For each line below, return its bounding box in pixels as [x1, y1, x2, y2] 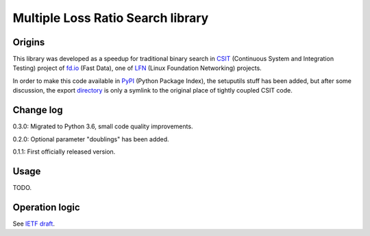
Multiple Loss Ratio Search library [12, 10, 209, 25]
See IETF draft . [12, 220, 55, 228]
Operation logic [12, 201, 80, 213]
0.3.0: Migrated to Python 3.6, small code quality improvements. [12, 122, 193, 130]
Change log [12, 104, 63, 116]
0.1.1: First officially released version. [12, 147, 116, 156]
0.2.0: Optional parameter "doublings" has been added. [12, 134, 169, 143]
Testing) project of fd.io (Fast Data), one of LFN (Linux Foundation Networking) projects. [12, 64, 262, 72]
